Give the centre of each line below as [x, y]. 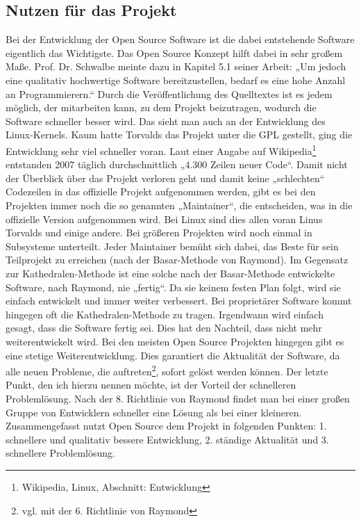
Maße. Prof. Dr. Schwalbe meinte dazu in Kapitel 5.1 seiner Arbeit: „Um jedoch [176, 66]
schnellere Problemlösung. [60, 453]
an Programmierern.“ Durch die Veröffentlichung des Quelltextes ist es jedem [169, 93]
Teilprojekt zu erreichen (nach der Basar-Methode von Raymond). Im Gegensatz [177, 260]
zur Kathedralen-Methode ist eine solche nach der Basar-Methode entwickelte [170, 273]
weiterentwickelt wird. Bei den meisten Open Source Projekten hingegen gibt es [175, 341]
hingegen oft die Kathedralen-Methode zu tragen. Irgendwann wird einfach [165, 314]
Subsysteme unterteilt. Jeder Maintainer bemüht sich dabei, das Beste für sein [172, 246]
